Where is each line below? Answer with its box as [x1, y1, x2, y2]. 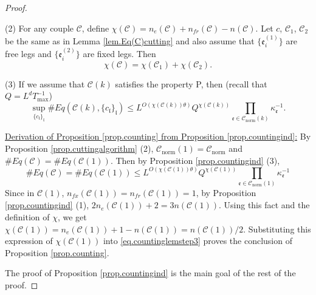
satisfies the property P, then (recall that [115, 77, 267, 90]
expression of [5, 234, 53, 247]
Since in [5, 186, 35, 199]
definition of [5, 211, 50, 223]
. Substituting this [243, 222, 311, 235]
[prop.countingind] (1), [5, 198, 89, 211]
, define [81, 21, 109, 34]
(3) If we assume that [5, 77, 85, 90]
